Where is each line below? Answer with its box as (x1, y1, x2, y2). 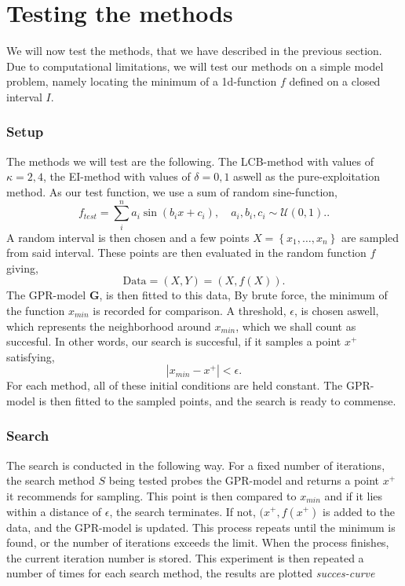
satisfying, (6, 348, 55, 364)
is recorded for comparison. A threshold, (93, 302, 286, 318)
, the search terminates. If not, (109, 503, 256, 519)
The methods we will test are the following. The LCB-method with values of (6, 152, 374, 169)
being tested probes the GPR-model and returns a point (108, 472, 380, 489)
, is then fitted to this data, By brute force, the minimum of (99, 287, 388, 303)
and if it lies (324, 487, 383, 504)
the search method (6, 472, 95, 489)
